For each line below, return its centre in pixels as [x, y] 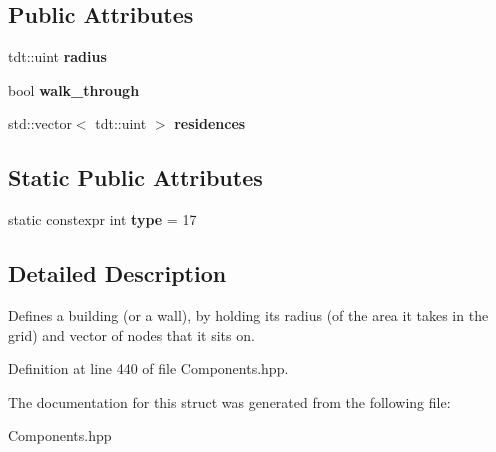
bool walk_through [74, 89]
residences [210, 123]
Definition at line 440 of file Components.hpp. [148, 368]
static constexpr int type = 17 [102, 219]
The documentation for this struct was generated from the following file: [229, 401]
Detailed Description [117, 273]
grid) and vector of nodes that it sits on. [131, 334]
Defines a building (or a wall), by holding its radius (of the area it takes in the [248, 314]
